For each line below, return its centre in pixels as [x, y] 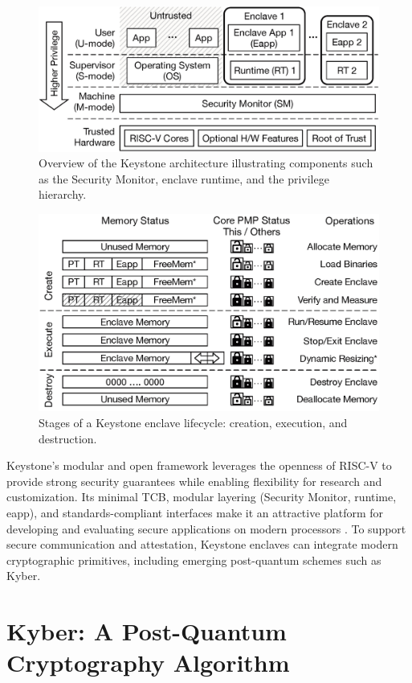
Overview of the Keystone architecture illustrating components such [206, 163]
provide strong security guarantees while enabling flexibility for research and [194, 481]
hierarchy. [63, 194]
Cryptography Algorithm [148, 662]
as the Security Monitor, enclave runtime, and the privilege [184, 178]
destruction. [68, 438]
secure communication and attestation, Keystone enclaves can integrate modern [202, 544]
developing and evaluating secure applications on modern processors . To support [206, 528]
